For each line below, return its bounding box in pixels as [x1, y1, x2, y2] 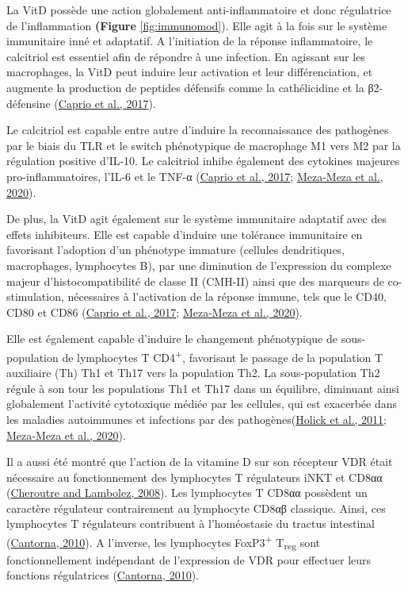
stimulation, [6, 288, 64, 305]
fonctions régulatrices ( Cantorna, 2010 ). [6, 567, 199, 583]
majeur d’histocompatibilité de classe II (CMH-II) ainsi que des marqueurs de [6, 272, 384, 289]
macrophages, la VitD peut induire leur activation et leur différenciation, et [6, 64, 373, 80]
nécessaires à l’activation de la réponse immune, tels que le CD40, [67, 288, 387, 305]
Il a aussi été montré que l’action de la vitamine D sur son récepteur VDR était [6, 453, 393, 470]
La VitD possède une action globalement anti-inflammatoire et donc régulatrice [6, 2, 391, 17]
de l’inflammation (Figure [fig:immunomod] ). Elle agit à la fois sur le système [6, 17, 387, 33]
